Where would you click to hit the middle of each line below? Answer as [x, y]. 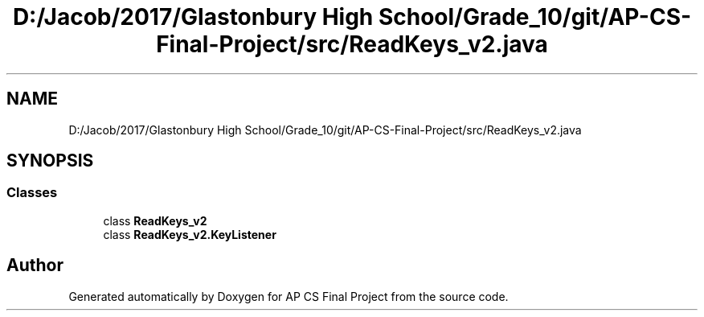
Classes [32, 193]
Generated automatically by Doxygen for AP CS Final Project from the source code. [289, 296]
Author [35, 266]
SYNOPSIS [50, 161]
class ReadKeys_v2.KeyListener [190, 234]
